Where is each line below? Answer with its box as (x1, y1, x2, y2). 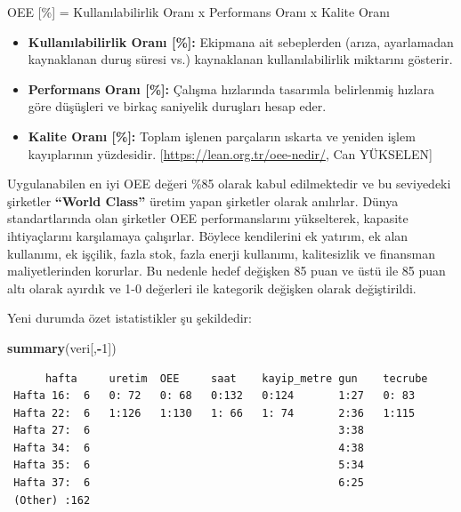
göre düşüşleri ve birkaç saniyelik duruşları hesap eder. (28, 97, 327, 116)
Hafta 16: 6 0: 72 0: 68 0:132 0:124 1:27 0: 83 (13, 389, 416, 403)
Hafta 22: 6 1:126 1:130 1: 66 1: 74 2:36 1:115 (13, 406, 416, 420)
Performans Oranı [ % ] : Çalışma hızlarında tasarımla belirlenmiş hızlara (28, 79, 434, 98)
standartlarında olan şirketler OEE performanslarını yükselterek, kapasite (7, 209, 408, 228)
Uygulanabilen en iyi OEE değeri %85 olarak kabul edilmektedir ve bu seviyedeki (7, 174, 451, 193)
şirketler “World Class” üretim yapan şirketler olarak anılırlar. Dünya (7, 191, 399, 210)
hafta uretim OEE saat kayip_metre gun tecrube (44, 372, 428, 385)
